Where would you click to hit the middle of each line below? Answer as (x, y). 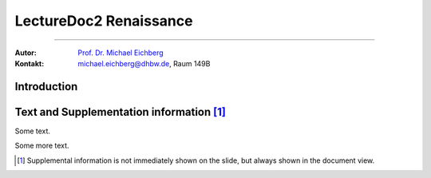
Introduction (46, 87)
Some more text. (42, 146)
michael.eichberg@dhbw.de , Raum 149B (144, 63)
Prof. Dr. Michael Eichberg (121, 53)
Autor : (26, 53)
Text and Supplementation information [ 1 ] (121, 112)
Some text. (33, 131)
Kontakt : (30, 63)
